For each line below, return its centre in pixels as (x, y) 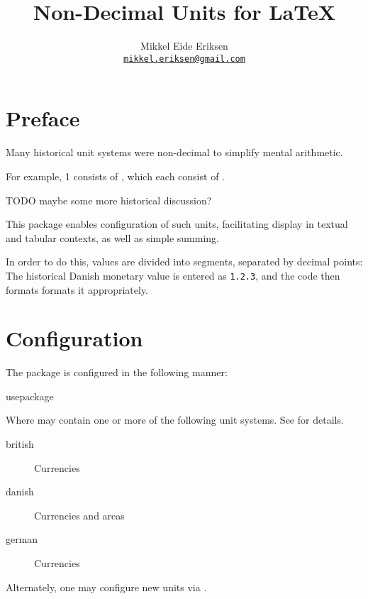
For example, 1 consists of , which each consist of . (115, 176)
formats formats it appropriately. (77, 289)
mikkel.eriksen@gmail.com (184, 59)
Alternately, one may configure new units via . (106, 587)
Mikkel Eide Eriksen (184, 46)
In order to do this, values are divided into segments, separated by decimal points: (184, 262)
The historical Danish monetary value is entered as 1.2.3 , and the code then (173, 275)
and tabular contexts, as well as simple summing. (113, 237)
